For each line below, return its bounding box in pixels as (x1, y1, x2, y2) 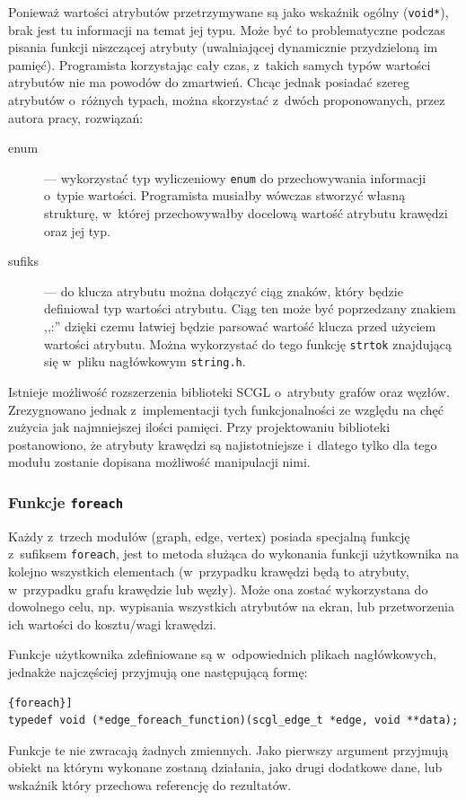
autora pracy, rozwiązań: (8, 108, 144, 127)
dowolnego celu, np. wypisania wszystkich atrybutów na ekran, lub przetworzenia (8, 597, 455, 616)
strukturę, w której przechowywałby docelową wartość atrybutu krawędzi (44, 204, 448, 223)
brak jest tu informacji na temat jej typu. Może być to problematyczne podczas (8, 20, 445, 39)
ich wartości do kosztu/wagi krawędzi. (8, 614, 216, 633)
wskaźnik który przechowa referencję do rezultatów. (8, 775, 292, 794)
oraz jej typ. (44, 221, 110, 240)
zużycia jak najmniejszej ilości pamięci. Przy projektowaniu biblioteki (8, 418, 391, 436)
